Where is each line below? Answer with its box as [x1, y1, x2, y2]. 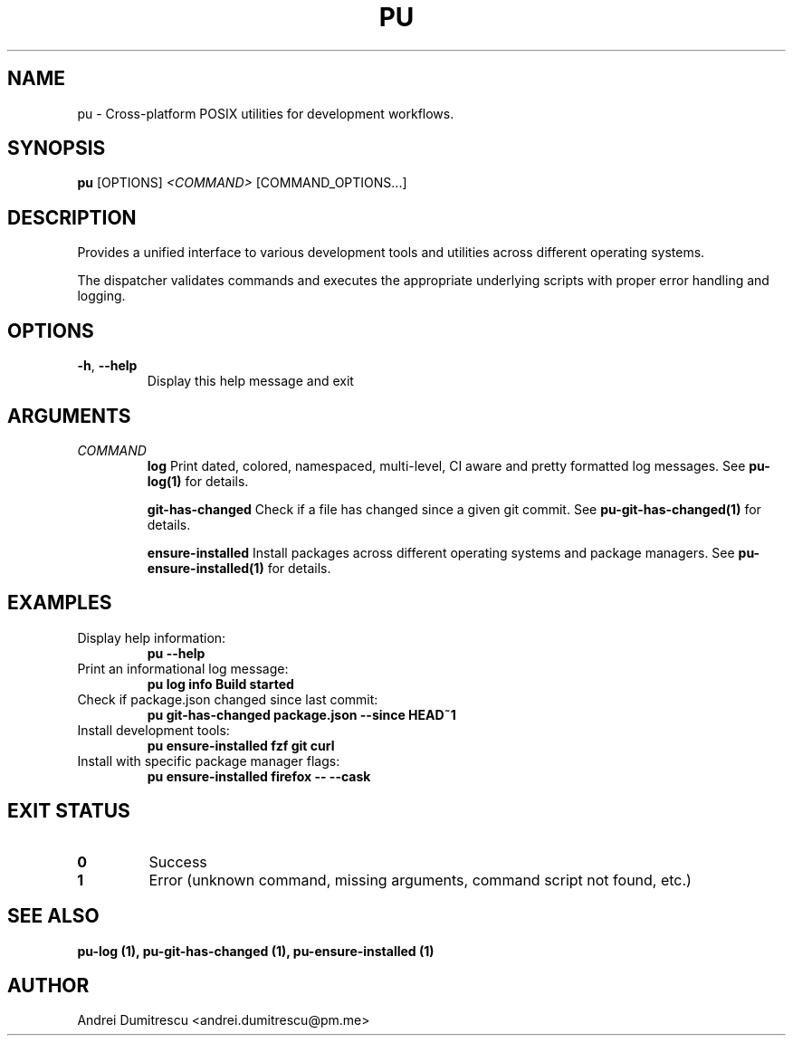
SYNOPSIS [7, 137, 106, 160]
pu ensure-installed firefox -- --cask [147, 768, 371, 784]
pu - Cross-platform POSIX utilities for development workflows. [77, 105, 454, 121]
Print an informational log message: [77, 660, 289, 676]
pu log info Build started [147, 675, 294, 692]
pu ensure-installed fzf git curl [147, 737, 335, 753]
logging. [77, 288, 126, 304]
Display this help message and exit [147, 373, 354, 389]
